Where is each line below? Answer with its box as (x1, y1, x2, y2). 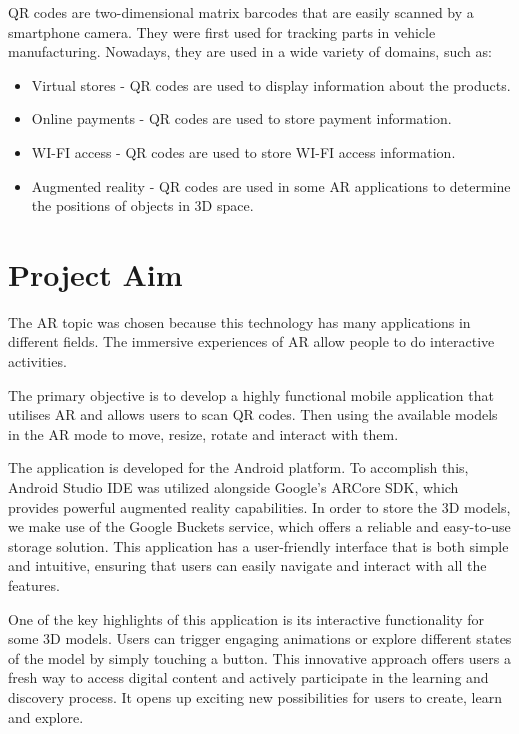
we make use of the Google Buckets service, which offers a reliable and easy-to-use (8, 516, 511, 537)
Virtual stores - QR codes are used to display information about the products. (31, 74, 511, 95)
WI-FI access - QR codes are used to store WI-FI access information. (31, 141, 456, 162)
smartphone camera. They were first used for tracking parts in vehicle (8, 21, 436, 42)
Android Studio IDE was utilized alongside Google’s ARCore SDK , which (8, 477, 459, 498)
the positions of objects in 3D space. (31, 195, 254, 216)
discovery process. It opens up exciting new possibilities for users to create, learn (8, 686, 503, 707)
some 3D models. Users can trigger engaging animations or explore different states (8, 628, 512, 649)
